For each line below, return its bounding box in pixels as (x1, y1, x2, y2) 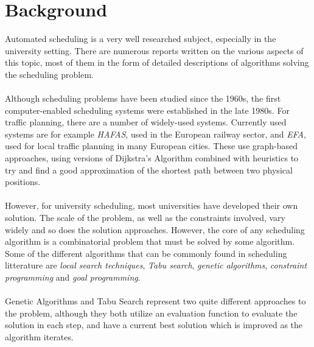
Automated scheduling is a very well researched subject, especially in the (5, 32, 276, 45)
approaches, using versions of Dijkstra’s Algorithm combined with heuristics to (5, 152, 299, 164)
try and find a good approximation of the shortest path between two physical (5, 163, 293, 176)
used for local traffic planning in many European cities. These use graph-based (5, 139, 298, 152)
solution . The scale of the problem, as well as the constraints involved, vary (5, 211, 286, 224)
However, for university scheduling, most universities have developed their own (5, 199, 298, 212)
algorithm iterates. (5, 330, 74, 343)
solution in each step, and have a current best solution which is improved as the (5, 318, 303, 331)
